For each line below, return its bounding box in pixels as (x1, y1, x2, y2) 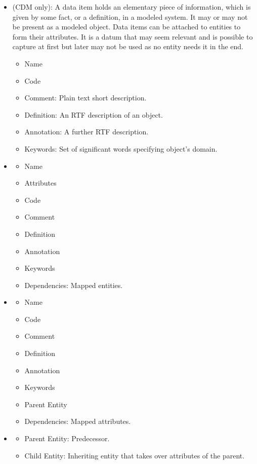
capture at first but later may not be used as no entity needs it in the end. (12, 41, 243, 52)
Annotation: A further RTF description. (24, 126, 149, 137)
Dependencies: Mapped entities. (24, 279, 123, 290)
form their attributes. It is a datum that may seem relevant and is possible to (12, 31, 253, 42)
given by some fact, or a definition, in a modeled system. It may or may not (12, 11, 248, 22)
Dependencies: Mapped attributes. (24, 416, 131, 426)
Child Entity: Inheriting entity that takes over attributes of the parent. (24, 450, 245, 460)
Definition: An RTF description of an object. (24, 109, 163, 120)
